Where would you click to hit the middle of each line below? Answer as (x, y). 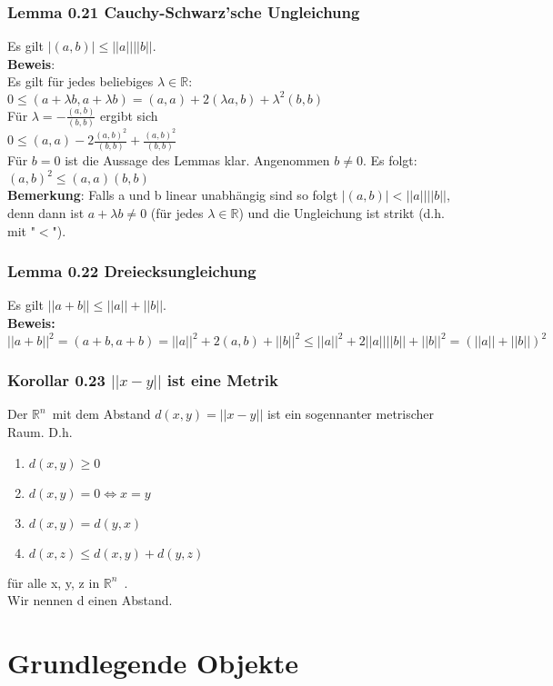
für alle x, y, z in (54, 582)
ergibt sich (129, 115)
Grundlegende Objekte (153, 662)
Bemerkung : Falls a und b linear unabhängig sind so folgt (173, 195)
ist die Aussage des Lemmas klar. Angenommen (197, 160)
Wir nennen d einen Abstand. (90, 600)
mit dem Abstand (101, 414)
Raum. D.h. (40, 431)
